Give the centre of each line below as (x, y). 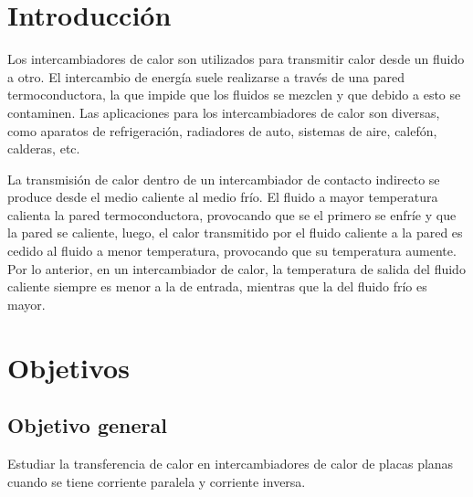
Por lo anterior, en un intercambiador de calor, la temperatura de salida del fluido (236, 268)
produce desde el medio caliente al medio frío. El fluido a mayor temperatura (223, 197)
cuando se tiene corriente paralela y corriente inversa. (157, 481)
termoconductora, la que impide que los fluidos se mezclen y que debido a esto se (234, 95)
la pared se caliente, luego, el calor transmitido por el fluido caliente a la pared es (235, 233)
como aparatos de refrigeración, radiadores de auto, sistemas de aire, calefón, (222, 130)
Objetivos (68, 367)
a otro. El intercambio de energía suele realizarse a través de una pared (206, 76)
